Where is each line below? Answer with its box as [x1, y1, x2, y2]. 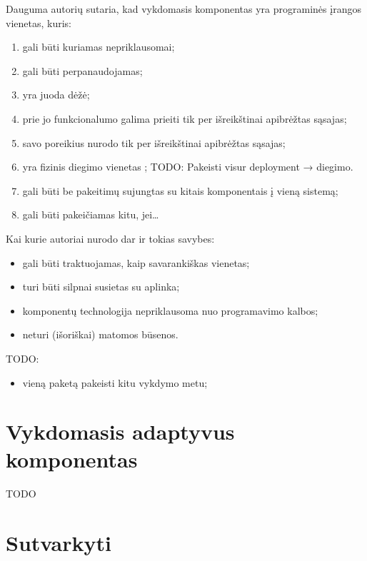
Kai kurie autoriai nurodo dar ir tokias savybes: [6, 231, 215, 246]
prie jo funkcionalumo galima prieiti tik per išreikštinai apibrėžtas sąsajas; [22, 111, 347, 126]
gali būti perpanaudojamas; [22, 63, 143, 78]
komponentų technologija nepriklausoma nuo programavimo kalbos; [22, 303, 318, 318]
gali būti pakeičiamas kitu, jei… [22, 207, 159, 222]
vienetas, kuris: [6, 15, 71, 30]
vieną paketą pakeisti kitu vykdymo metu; [22, 375, 208, 390]
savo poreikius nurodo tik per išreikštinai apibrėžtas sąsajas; [22, 135, 286, 150]
